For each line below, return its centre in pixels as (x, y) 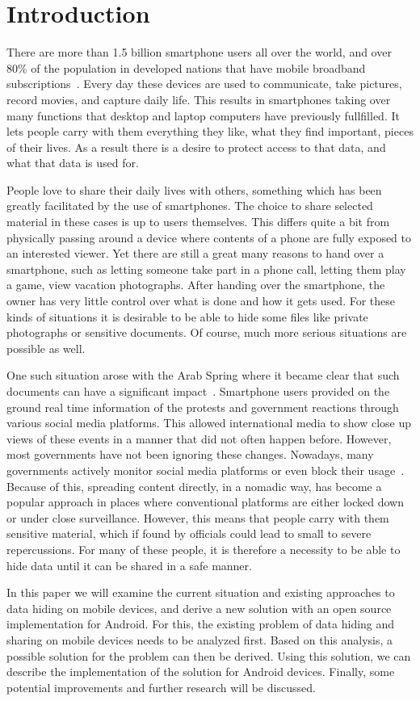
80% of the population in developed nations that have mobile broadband (186, 67)
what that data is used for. (73, 163)
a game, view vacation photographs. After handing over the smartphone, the (196, 285)
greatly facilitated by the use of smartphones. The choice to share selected (190, 206)
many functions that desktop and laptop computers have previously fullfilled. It (203, 115)
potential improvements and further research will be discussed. (161, 687)
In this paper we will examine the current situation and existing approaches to (201, 592)
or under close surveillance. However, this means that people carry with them (198, 517)
